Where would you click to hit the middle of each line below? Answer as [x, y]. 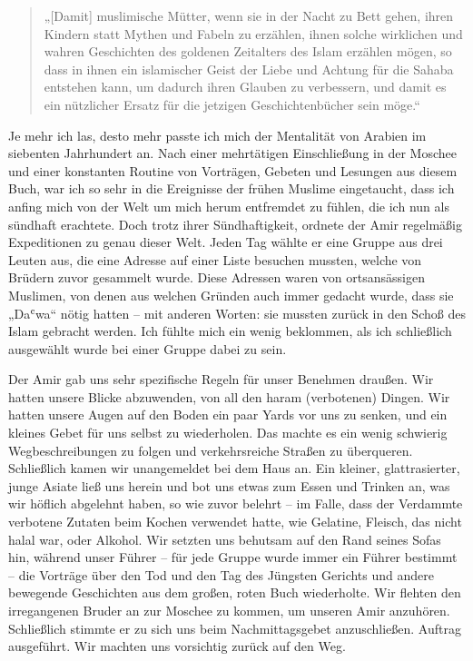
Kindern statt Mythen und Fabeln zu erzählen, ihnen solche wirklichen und [253, 33]
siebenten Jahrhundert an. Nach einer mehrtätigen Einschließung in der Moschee [232, 153]
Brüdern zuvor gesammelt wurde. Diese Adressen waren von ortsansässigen [217, 277]
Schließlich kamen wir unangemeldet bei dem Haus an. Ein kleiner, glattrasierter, [234, 468]
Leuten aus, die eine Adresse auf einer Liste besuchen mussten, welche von [215, 259]
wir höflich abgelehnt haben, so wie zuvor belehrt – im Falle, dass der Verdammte [236, 503]
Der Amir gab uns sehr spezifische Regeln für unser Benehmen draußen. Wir [221, 379]
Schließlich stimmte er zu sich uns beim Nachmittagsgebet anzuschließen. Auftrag [235, 628]
